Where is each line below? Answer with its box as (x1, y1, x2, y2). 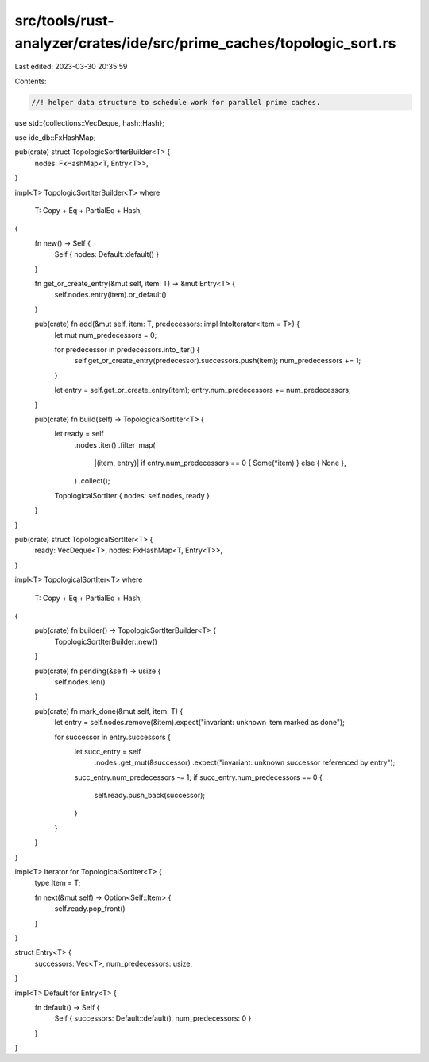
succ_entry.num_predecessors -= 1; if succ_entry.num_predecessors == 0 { (74, 772, 323, 782)
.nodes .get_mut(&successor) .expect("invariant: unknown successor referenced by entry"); (94, 758, 396, 767)
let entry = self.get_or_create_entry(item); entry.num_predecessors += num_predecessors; (54, 386, 351, 395)
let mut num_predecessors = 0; (54, 330, 157, 339)
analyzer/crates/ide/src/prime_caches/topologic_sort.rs (14, 34, 396, 52)
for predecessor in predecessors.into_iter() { (54, 344, 200, 354)
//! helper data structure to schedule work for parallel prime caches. (31, 98, 321, 107)
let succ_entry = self (74, 746, 141, 756)
